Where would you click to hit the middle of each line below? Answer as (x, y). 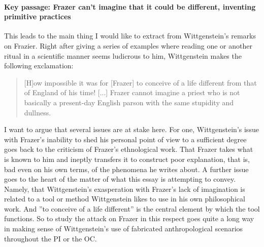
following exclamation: (39, 66)
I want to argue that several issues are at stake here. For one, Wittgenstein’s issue (131, 129)
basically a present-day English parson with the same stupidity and (129, 102)
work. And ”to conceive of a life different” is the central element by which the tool (132, 208)
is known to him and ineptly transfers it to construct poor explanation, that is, (127, 159)
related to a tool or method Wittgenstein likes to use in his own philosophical (125, 199)
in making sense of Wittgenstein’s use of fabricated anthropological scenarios (124, 229)
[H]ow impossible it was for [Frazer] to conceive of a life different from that (140, 82)
